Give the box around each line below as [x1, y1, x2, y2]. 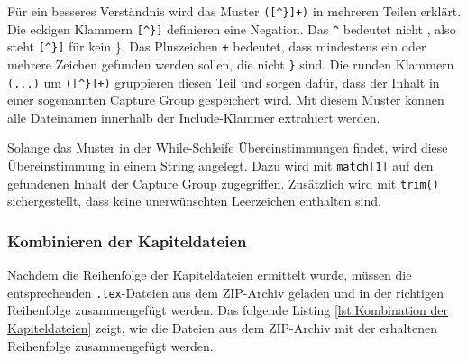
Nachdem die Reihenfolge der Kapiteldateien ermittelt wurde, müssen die [7, 265, 412, 284]
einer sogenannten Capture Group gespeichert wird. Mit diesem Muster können [7, 90, 444, 109]
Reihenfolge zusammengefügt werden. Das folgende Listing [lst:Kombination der [7, 301, 449, 319]
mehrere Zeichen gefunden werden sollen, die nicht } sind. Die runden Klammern [7, 54, 454, 73]
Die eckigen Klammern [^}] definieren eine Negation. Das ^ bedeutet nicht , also [7, 19, 456, 38]
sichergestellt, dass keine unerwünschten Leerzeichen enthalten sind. [7, 191, 381, 210]
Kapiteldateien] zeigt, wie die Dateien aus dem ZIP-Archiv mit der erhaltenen [7, 319, 437, 338]
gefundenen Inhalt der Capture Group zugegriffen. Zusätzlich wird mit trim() [7, 173, 439, 192]
